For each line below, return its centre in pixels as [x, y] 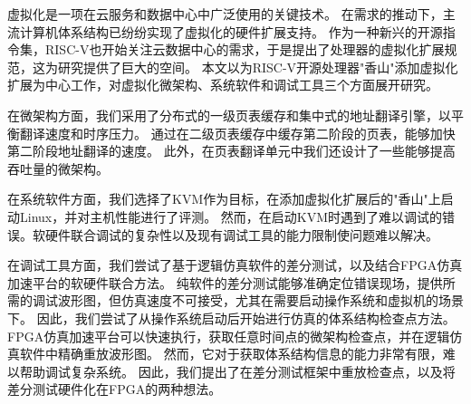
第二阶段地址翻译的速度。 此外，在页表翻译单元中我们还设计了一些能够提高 [231, 151]
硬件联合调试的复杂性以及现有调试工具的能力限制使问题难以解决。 [241, 234]
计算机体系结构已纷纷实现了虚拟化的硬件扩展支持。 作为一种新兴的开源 [231, 31]
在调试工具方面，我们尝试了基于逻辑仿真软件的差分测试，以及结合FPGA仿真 [235, 265]
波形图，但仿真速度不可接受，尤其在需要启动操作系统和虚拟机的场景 [260, 300]
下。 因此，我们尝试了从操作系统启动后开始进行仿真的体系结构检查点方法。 [231, 317]
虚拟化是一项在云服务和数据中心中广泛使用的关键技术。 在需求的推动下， [225, 14]
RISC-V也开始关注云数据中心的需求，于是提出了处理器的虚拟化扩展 [245, 49]
